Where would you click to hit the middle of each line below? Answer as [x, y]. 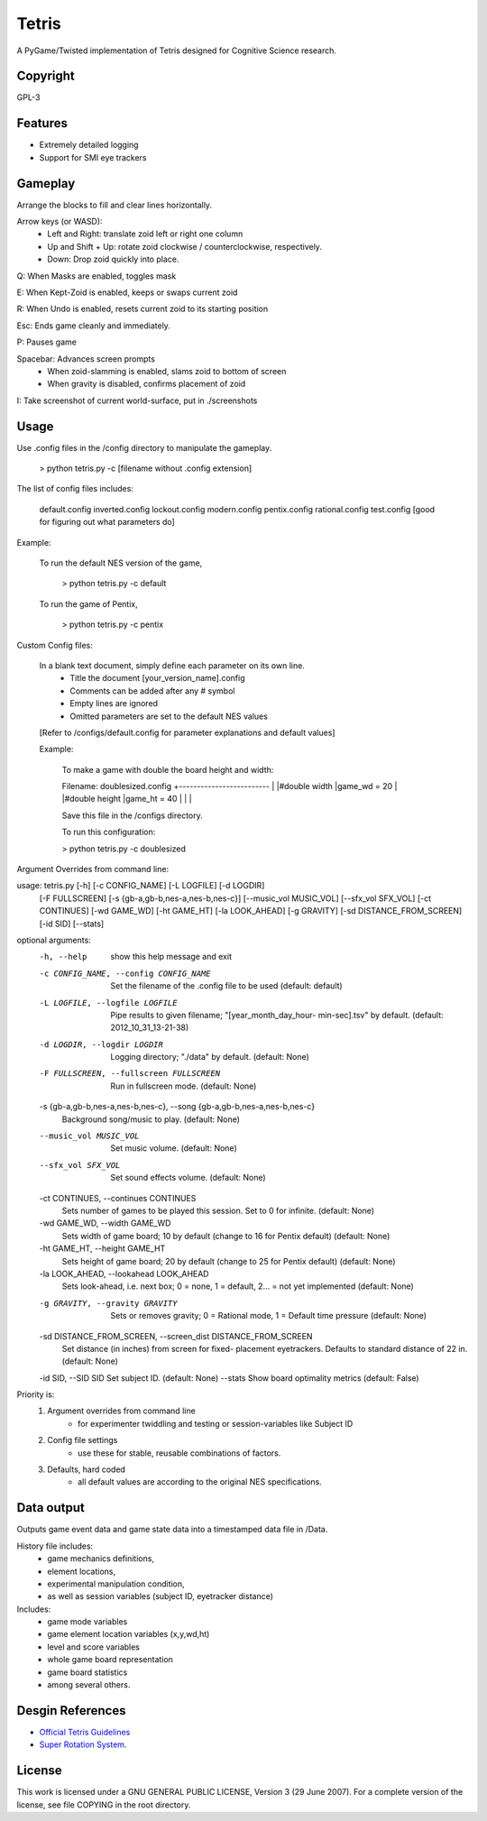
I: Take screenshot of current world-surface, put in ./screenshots [137, 400]
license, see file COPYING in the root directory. [104, 1805]
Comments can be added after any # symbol [152, 691]
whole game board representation [110, 1660]
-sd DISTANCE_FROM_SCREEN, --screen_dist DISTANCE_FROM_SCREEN [176, 1336]
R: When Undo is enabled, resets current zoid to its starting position [142, 309]
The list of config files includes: [75, 489]
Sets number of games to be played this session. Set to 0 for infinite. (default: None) [218, 1210]
